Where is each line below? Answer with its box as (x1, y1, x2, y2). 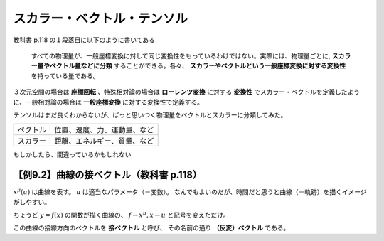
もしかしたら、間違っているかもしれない (13, 150, 132, 159)
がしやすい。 (13, 198, 51, 206)
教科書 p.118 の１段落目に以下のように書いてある (13, 36, 156, 44)
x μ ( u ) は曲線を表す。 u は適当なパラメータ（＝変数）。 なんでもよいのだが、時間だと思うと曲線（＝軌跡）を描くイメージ (13, 187, 367, 196)
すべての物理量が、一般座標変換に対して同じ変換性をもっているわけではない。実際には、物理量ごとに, (31, 51, 331, 60)
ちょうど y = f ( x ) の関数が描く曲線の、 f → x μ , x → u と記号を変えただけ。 (13, 210, 230, 219)
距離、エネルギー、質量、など (54, 136, 154, 146)
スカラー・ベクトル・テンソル (13, 11, 188, 26)
